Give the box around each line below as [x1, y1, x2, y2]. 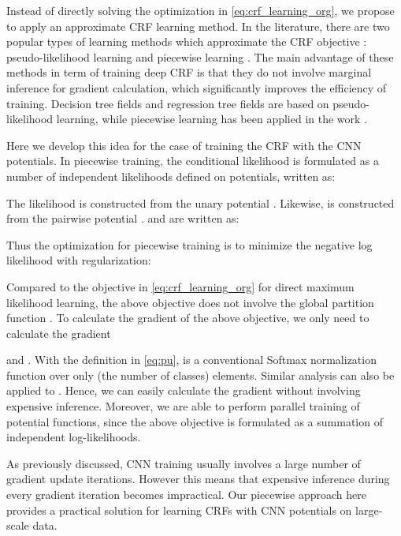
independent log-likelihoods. [6, 429, 141, 445]
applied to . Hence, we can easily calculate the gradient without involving [6, 382, 361, 399]
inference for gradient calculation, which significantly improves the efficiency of [6, 79, 387, 96]
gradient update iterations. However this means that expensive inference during [6, 470, 390, 487]
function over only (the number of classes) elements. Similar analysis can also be [6, 366, 395, 383]
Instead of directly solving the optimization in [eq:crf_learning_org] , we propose [6, 2, 395, 18]
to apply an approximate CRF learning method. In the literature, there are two [6, 17, 390, 34]
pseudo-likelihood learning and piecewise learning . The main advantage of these [6, 48, 394, 65]
